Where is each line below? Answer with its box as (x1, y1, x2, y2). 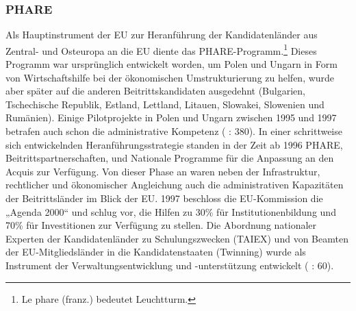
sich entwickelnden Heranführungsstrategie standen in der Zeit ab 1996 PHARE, (5, 137, 343, 151)
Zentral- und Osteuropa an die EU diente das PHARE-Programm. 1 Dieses (5, 41, 317, 58)
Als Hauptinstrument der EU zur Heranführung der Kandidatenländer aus (5, 27, 318, 42)
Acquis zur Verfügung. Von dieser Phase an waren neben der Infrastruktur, (5, 164, 320, 178)
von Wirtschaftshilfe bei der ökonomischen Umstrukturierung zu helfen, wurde (5, 70, 335, 84)
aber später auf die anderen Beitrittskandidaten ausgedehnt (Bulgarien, (5, 84, 305, 98)
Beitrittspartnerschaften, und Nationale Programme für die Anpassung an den (5, 151, 334, 165)
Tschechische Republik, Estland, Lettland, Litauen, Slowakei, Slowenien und (5, 97, 325, 111)
